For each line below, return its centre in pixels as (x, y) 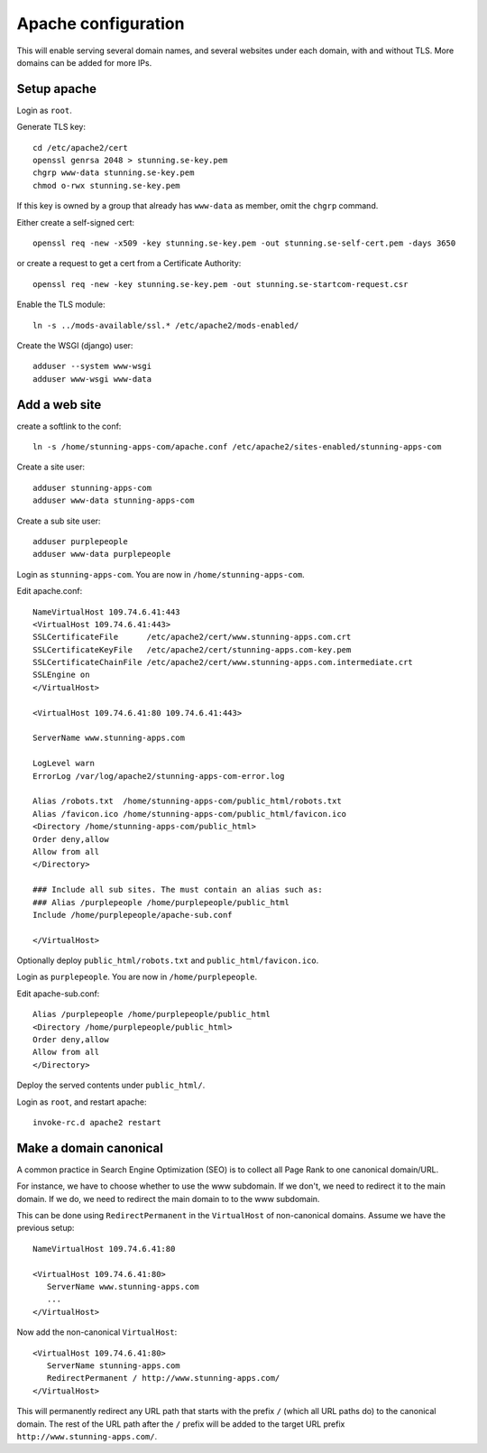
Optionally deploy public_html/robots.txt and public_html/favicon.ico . (168, 960)
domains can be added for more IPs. (84, 62)
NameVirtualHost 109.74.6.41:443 (106, 612)
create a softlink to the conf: (69, 426)
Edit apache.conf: (50, 591)
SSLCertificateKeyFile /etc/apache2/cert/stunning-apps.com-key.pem (192, 649)
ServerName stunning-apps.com (113, 1365)
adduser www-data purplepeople (102, 554)
